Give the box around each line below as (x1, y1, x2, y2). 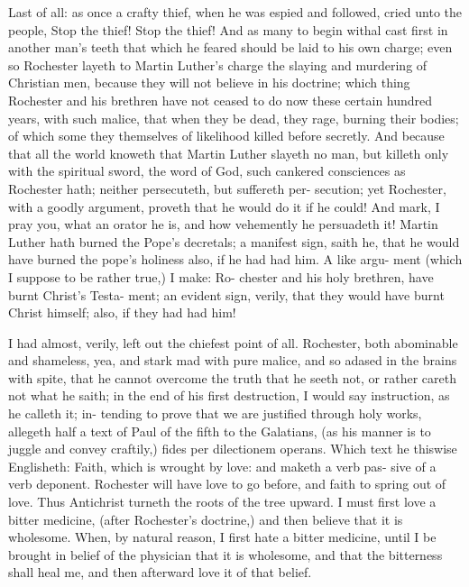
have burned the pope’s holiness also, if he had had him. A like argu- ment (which (8, 250, 463, 269)
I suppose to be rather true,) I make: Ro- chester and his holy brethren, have (8, 267, 434, 286)
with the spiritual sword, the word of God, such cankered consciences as (8, 161, 406, 180)
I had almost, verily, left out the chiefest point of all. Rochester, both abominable (8, 333, 458, 352)
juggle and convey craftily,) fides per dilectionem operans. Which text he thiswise (8, 439, 457, 458)
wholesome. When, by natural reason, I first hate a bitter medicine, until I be (8, 527, 437, 546)
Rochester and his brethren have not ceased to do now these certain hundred (8, 90, 433, 109)
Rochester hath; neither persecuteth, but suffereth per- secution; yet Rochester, (8, 179, 446, 197)
